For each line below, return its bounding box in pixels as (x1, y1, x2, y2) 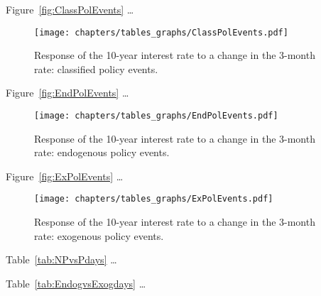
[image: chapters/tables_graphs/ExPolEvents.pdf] (34, 194, 273, 204)
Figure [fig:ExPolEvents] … (6, 168, 124, 183)
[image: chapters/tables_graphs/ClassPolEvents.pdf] (34, 27, 288, 38)
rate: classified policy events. (34, 61, 158, 76)
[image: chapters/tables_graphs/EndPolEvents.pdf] (34, 111, 278, 121)
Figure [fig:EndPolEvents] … (6, 85, 129, 100)
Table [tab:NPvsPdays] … (6, 252, 117, 267)
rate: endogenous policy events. (34, 145, 170, 160)
